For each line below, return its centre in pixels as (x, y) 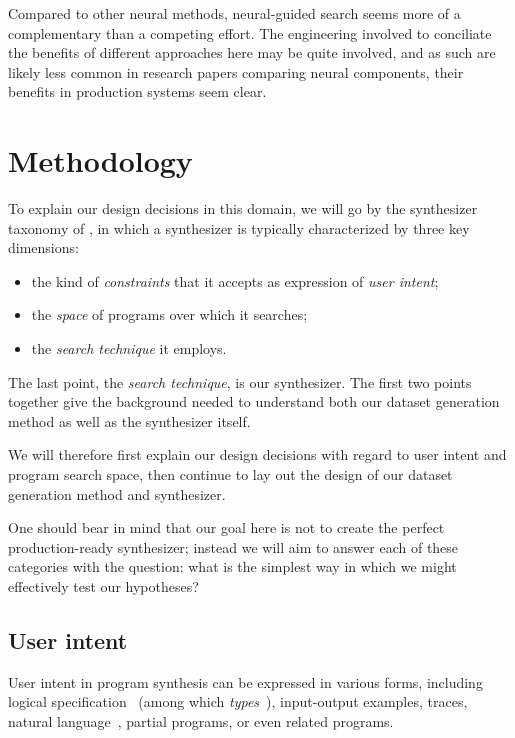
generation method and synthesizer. (117, 493)
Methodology (100, 160)
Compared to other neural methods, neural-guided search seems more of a (234, 13)
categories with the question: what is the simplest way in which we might (232, 566)
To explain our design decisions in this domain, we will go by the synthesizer (243, 208)
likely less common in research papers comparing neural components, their (236, 71)
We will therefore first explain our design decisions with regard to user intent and (257, 454)
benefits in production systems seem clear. (137, 91)
